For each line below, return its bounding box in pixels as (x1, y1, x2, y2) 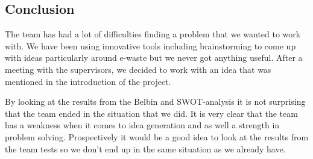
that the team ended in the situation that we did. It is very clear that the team (5, 107, 298, 119)
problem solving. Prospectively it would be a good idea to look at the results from (5, 130, 309, 143)
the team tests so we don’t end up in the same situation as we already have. (5, 142, 286, 155)
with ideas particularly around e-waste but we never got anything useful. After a (5, 51, 303, 64)
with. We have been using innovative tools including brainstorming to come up (5, 39, 296, 52)
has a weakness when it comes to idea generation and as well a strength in (5, 119, 280, 131)
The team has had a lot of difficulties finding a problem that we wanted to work (5, 28, 301, 40)
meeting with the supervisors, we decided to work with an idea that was (5, 63, 271, 75)
